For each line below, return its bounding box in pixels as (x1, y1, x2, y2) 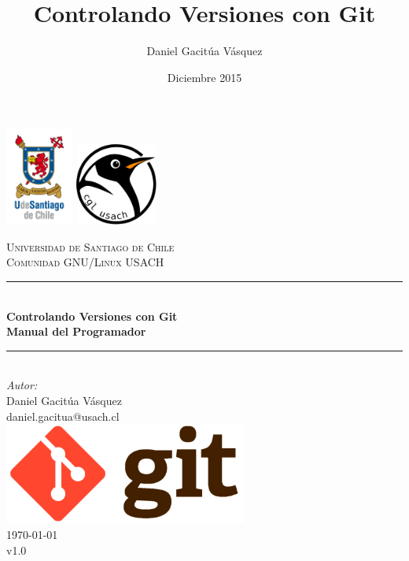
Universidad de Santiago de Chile (6, 238, 175, 254)
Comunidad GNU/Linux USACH (6, 254, 164, 270)
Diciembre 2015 (167, 69, 242, 85)
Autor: (6, 377, 38, 393)
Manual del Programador (6, 323, 146, 340)
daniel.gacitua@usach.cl (6, 407, 120, 424)
